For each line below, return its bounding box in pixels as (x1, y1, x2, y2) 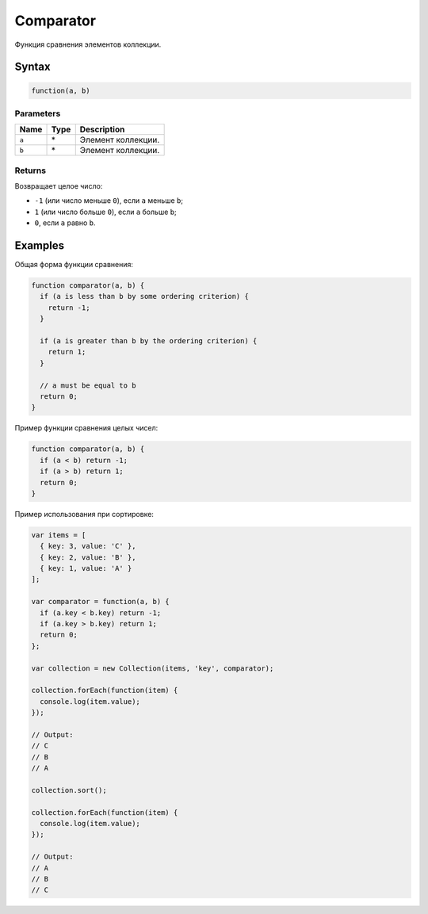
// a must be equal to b (40, 381, 136, 390)
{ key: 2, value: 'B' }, (40, 553, 136, 562)
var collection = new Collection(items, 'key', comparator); (31, 664, 274, 673)
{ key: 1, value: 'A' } (40, 564, 132, 573)
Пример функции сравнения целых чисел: (14, 423, 159, 433)
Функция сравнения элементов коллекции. (14, 40, 162, 49)
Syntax (14, 60, 51, 74)
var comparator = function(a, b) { (31, 597, 170, 606)
